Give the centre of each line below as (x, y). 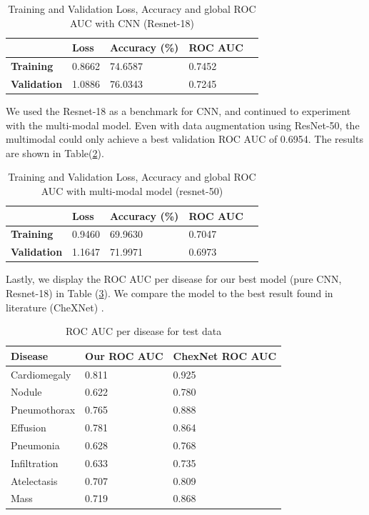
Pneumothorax (43, 410)
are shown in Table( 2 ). (55, 152)
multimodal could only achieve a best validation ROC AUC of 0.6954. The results (184, 139)
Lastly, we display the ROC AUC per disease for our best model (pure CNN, (174, 279)
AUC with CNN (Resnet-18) (132, 22)
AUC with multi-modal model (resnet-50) (132, 190)
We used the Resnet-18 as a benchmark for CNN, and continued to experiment (178, 110)
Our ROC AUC (124, 355)
